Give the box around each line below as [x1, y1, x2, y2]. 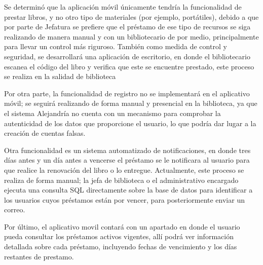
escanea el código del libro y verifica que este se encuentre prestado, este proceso [4, 61, 254, 71]
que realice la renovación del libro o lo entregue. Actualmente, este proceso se [4, 164, 244, 175]
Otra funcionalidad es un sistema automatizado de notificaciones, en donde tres [4, 144, 251, 155]
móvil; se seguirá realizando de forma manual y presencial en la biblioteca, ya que [4, 98, 257, 108]
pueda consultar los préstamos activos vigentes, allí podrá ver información [4, 231, 234, 242]
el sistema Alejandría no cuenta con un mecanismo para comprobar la [4, 107, 221, 118]
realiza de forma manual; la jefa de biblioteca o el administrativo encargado [4, 174, 239, 185]
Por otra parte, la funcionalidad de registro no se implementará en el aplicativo [4, 88, 250, 98]
